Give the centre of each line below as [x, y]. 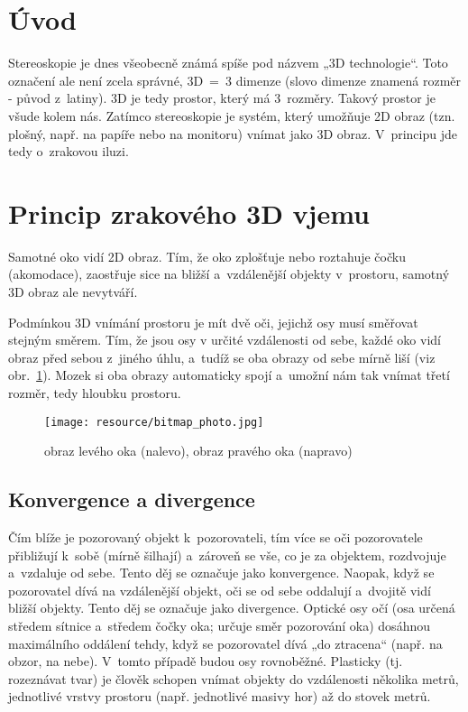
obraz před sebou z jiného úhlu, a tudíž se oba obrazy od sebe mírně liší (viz [222, 357]
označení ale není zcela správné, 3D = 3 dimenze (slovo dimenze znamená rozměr [235, 80]
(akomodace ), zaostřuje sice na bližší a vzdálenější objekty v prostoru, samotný [229, 274]
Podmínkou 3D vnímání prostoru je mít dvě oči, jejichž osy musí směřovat [213, 322]
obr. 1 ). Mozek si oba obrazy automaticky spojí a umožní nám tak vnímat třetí [229, 375]
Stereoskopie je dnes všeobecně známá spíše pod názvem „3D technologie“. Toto [228, 63]
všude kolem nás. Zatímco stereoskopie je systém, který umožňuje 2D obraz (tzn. [232, 115]
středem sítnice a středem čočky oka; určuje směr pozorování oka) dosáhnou [219, 625]
